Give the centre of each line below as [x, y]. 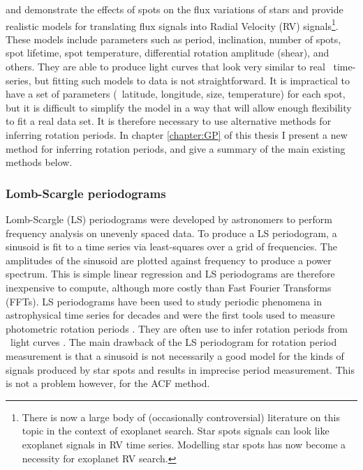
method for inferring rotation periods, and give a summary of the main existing [176, 148]
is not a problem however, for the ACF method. [108, 383]
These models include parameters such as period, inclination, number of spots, [173, 39]
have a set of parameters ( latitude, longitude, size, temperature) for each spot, [176, 94]
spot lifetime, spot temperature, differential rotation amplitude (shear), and [168, 53]
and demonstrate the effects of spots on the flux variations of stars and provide [175, 9]
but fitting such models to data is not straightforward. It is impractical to [192, 80]
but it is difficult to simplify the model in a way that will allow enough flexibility [179, 107]
